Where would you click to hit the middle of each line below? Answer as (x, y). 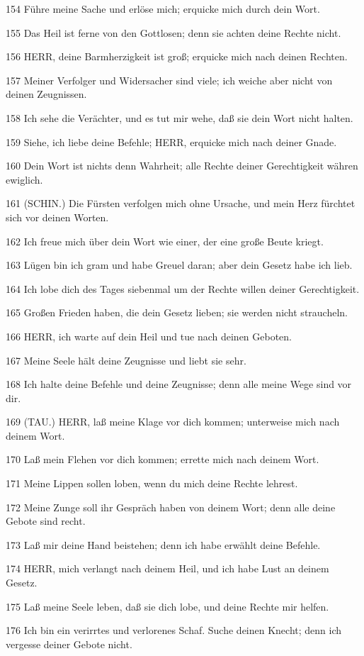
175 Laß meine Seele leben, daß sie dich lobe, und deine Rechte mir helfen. (167, 606)
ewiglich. (24, 179)
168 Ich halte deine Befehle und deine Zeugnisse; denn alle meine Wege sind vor (179, 384)
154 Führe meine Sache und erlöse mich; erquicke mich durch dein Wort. (163, 9)
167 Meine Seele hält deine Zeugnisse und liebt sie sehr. (126, 360)
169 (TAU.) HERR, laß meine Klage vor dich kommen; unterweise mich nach (173, 422)
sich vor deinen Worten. (57, 217)
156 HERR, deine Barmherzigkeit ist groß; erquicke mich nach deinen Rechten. (177, 56)
